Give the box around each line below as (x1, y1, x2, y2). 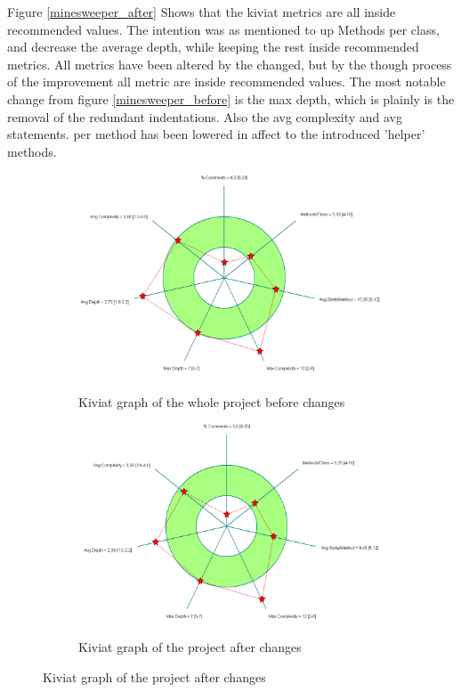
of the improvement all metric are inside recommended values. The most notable (7, 72, 446, 91)
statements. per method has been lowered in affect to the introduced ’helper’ (7, 125, 425, 143)
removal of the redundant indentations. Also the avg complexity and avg (7, 107, 402, 126)
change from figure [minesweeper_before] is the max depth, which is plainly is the (7, 89, 455, 108)
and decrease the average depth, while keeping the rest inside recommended (7, 37, 419, 56)
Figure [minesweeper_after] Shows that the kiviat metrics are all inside (7, 3, 396, 20)
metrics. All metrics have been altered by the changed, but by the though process (7, 54, 452, 73)
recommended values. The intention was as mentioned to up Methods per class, (7, 20, 440, 38)
